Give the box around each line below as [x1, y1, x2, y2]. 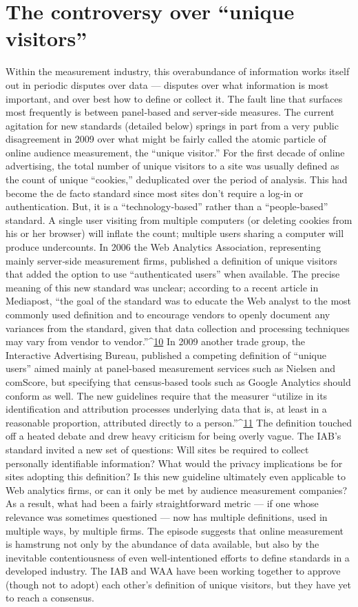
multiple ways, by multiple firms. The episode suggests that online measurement [6, 523, 344, 537]
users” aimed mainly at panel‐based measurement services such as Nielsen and [6, 361, 336, 375]
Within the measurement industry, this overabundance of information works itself [6, 64, 350, 79]
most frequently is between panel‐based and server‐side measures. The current [6, 105, 335, 119]
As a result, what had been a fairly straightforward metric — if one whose [6, 496, 319, 511]
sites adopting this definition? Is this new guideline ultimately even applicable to [6, 469, 346, 484]
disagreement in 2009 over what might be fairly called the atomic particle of [6, 132, 326, 146]
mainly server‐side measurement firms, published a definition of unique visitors [6, 253, 337, 267]
